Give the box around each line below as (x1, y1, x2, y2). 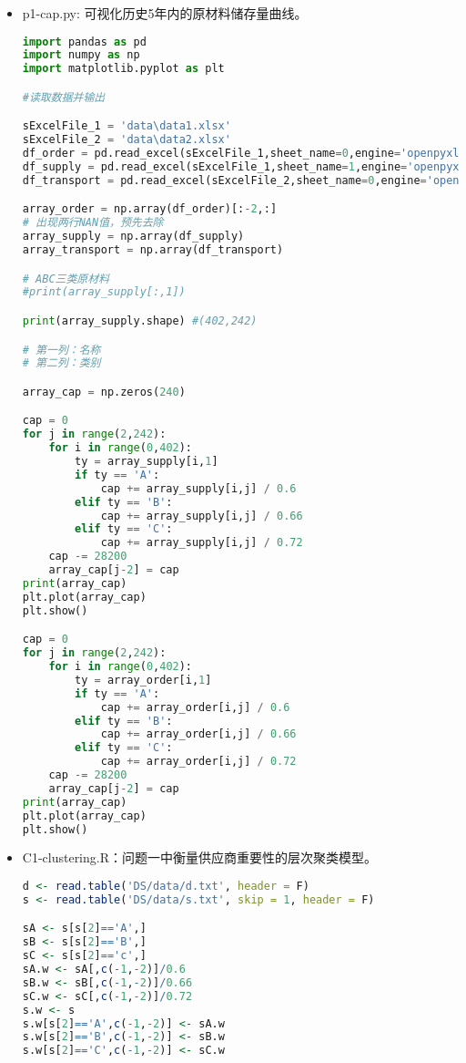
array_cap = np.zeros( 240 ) (22, 385, 186, 398)
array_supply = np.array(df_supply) (22, 230, 245, 243)
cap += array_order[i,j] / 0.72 (100, 755, 297, 769)
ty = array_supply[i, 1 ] (75, 455, 218, 469)
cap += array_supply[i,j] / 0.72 (100, 536, 303, 550)
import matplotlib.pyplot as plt (22, 62, 225, 76)
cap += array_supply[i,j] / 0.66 (100, 509, 303, 522)
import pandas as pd (22, 35, 147, 48)
